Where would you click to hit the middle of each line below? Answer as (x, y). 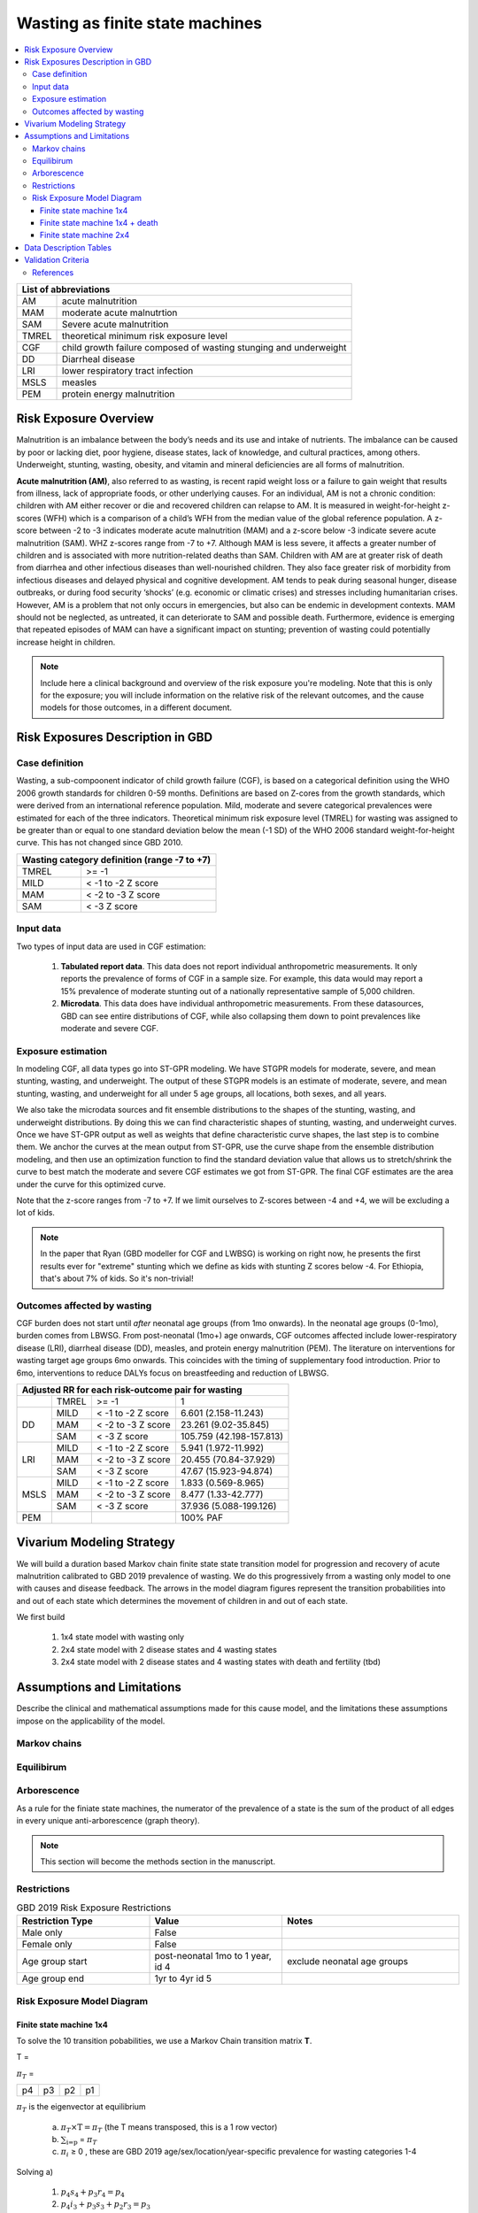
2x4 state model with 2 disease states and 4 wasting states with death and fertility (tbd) (220, 1662)
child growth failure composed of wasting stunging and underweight (204, 347)
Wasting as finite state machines (139, 23)
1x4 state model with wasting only (123, 1637)
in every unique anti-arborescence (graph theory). (108, 1821)
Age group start (54, 1962)
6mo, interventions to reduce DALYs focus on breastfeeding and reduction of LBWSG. (173, 1373)
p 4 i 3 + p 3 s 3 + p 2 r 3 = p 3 (105, 2205)
